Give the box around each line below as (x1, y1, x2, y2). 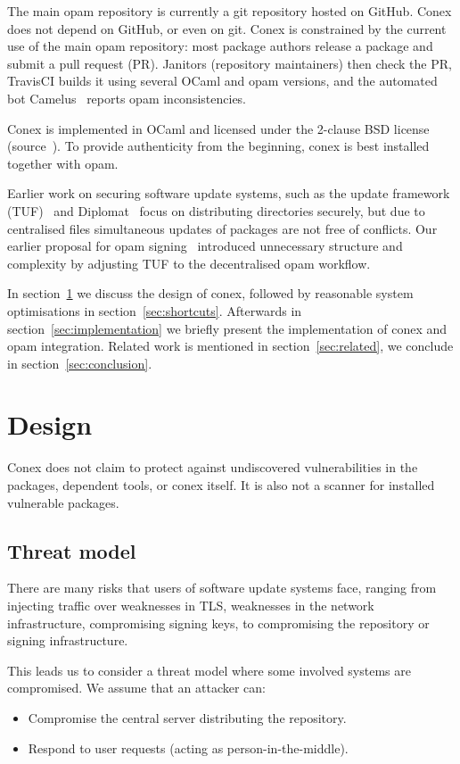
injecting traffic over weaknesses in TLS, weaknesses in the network (7, 595, 374, 614)
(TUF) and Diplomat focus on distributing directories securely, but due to (7, 201, 425, 220)
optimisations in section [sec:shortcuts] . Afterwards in (7, 301, 302, 320)
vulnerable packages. (7, 493, 119, 511)
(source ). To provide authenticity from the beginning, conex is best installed (7, 137, 430, 155)
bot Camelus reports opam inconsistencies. (7, 88, 247, 107)
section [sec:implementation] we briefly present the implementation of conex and (7, 319, 448, 337)
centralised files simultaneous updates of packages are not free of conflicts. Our (7, 219, 438, 237)
